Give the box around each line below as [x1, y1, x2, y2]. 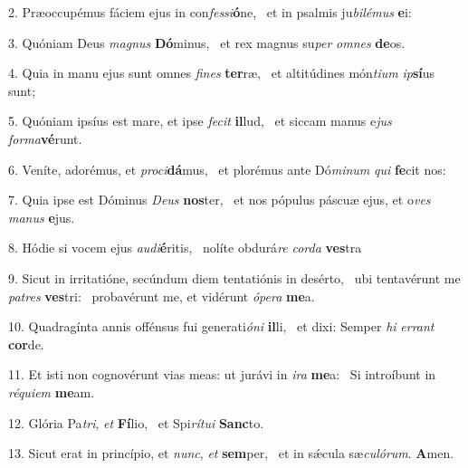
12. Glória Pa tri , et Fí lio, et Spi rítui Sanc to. [8, 413, 264, 432]
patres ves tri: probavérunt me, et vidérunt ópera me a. [8, 286, 315, 305]
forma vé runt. [8, 129, 82, 148]
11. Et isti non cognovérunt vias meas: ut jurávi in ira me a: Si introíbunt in [8, 365, 436, 384]
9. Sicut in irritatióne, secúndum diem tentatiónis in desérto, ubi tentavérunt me [8, 268, 461, 287]
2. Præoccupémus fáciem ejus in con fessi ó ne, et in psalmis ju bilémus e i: [8, 3, 412, 21]
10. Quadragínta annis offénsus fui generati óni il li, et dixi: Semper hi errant [8, 317, 435, 336]
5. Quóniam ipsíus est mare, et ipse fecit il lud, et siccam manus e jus [8, 111, 392, 130]
